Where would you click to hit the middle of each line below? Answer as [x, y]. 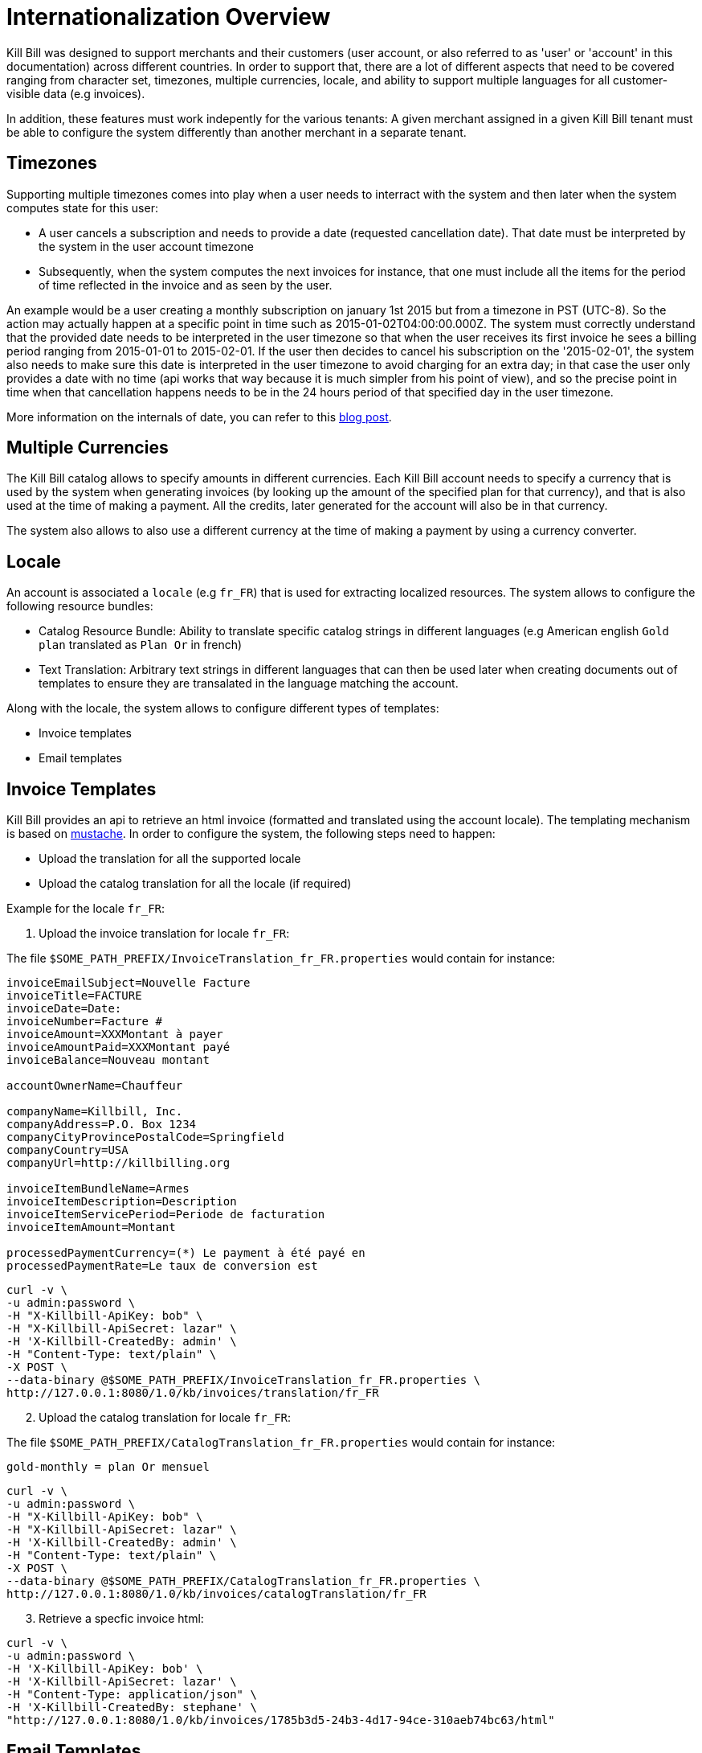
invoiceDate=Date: [64, 1009]
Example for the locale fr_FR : [86, 909]
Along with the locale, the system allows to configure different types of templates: [223, 708]
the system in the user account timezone [146, 246]
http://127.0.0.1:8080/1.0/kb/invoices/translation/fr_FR [193, 1393]
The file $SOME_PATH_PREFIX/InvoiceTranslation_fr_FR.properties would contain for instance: [281, 959]
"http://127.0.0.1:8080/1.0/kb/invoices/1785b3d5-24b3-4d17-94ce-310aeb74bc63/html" [281, 1720]
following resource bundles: [80, 606]
